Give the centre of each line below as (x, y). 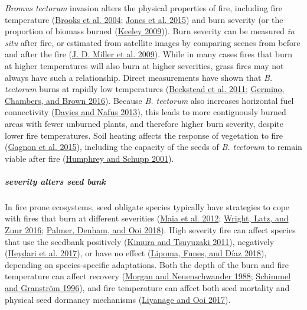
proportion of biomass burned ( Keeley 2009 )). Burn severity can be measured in (150, 31)
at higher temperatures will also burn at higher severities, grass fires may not (144, 65)
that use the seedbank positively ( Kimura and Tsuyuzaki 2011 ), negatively (140, 241)
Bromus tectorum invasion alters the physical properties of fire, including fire (143, 8)
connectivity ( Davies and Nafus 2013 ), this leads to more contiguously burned (146, 112)
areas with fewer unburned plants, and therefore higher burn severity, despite (144, 123)
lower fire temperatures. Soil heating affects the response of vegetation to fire (144, 135)
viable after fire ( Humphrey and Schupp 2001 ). (89, 158)
